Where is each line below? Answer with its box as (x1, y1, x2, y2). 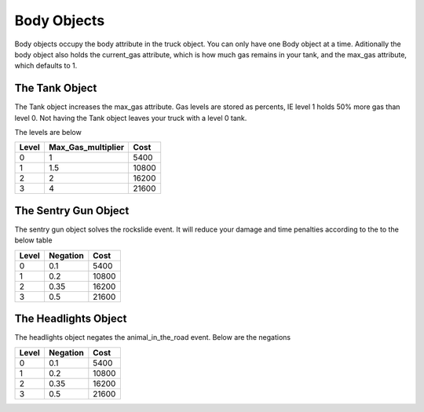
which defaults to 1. (14, 61, 78, 71)
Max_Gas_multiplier (48, 142, 125, 153)
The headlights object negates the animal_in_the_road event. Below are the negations (14, 333, 291, 342)
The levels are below (14, 128, 82, 137)
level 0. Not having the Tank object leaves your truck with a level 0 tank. (14, 113, 247, 122)
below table (14, 235, 53, 245)
